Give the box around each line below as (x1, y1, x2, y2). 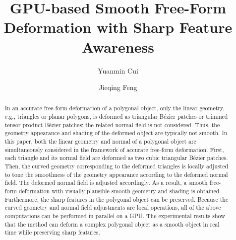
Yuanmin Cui (98, 65, 138, 76)
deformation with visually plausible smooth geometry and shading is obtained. (18, 187, 221, 195)
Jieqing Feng (99, 82, 137, 92)
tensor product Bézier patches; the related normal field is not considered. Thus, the (4, 120, 220, 129)
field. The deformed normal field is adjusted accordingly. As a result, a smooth (4, 178, 208, 187)
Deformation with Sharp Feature (3, 17, 233, 37)
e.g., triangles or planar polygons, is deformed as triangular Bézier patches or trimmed (4, 112, 228, 121)
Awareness (82, 36, 154, 57)
